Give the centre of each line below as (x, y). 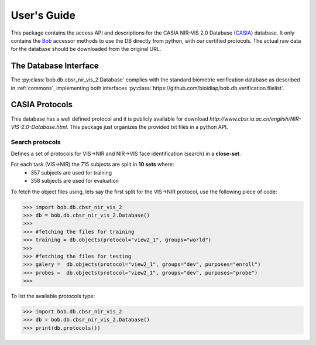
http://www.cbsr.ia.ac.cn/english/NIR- (255, 119)
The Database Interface (55, 66)
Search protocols (36, 142)
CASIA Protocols (42, 105)
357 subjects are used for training (71, 172)
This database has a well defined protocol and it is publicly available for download (110, 119)
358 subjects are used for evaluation (75, 181)
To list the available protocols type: (53, 296)
